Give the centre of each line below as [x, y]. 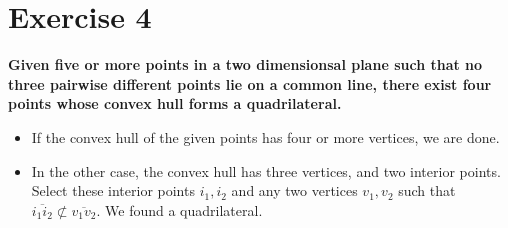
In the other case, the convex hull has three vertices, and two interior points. [266, 170]
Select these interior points [113, 190]
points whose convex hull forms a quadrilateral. [175, 103]
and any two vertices [294, 190]
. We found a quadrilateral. [179, 209]
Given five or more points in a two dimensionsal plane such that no [245, 64]
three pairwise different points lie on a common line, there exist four [250, 83]
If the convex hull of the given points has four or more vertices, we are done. [265, 136]
